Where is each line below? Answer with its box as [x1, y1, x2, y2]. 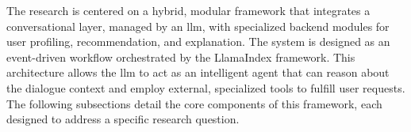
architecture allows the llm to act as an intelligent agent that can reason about [6, 64, 390, 81]
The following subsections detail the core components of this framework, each [6, 95, 382, 111]
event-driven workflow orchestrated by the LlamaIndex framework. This [6, 48, 355, 65]
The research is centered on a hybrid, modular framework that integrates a [6, 2, 371, 18]
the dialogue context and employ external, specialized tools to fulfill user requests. [6, 79, 405, 96]
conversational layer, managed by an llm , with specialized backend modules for [6, 17, 390, 34]
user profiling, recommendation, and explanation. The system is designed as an [6, 33, 390, 50]
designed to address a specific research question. [6, 111, 240, 127]
